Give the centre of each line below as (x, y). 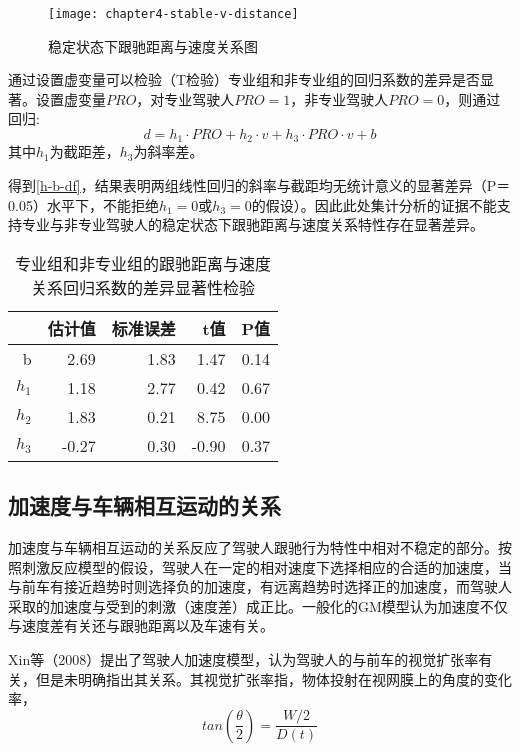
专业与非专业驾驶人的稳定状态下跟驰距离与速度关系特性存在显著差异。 (252, 224)
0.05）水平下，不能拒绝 (83, 204)
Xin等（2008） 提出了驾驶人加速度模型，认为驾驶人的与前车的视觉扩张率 (243, 659)
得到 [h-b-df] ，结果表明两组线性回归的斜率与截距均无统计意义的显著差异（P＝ (259, 185)
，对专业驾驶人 (185, 98)
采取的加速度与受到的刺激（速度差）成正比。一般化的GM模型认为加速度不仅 (258, 605)
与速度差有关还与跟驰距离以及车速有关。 (141, 625)
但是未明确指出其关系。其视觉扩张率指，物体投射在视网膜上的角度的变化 (273, 678)
